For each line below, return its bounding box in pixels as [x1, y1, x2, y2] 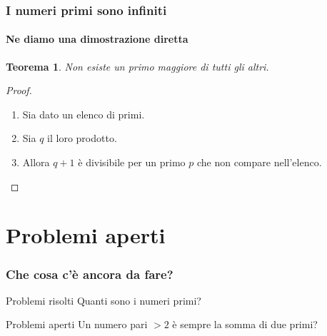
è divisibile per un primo [78, 155, 186, 170]
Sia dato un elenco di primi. [22, 106, 145, 121]
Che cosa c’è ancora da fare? [6, 265, 173, 282]
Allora [22, 155, 50, 170]
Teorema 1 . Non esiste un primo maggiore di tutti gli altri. [6, 58, 269, 73]
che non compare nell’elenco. [196, 155, 322, 170]
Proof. [6, 83, 32, 98]
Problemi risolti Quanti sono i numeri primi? [6, 292, 201, 307]
